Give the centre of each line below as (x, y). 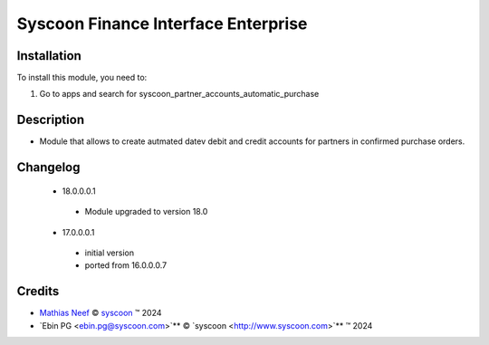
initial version (110, 253)
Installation (49, 56)
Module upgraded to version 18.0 (146, 212)
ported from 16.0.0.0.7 (126, 265)
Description (51, 120)
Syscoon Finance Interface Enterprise (162, 24)
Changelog (48, 168)
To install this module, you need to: (82, 78)
